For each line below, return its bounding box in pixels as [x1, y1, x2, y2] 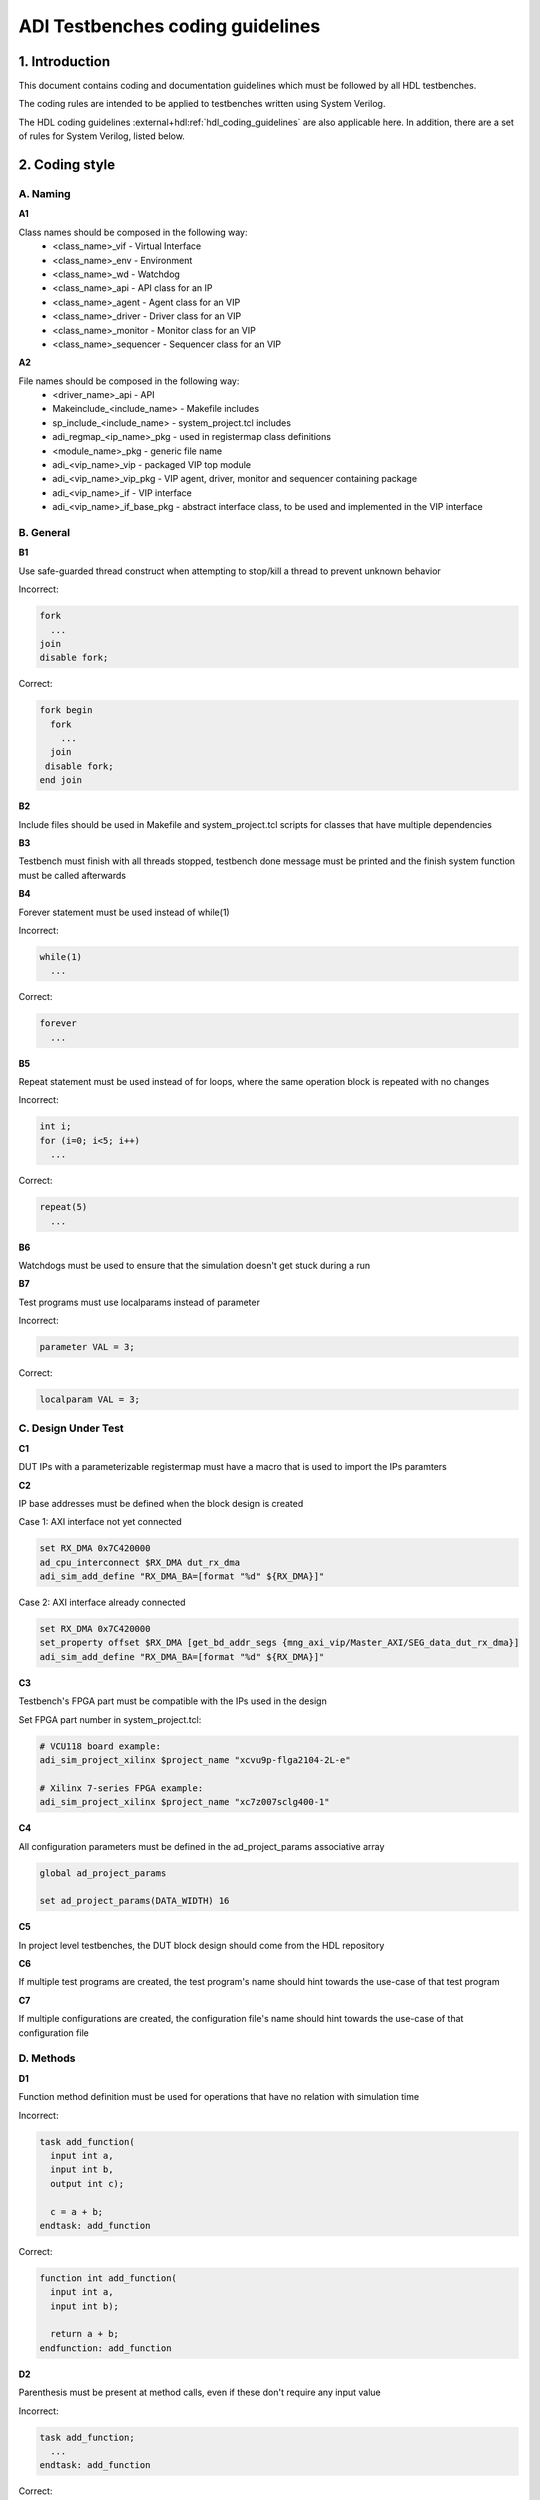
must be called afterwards [18, 869, 127, 881]
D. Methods [18, 2051, 76, 2065]
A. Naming [18, 187, 71, 201]
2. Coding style [18, 156, 116, 174]
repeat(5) [39, 1201, 88, 1213]
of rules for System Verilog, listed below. [18, 130, 185, 142]
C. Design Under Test [18, 1421, 124, 1435]
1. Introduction [18, 53, 110, 70]
